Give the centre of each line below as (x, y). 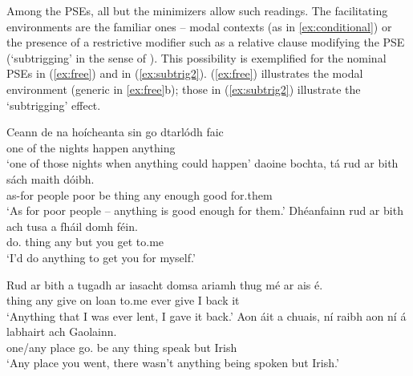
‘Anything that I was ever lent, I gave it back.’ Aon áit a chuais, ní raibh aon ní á (206, 315)
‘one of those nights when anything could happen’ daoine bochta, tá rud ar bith (202, 163)
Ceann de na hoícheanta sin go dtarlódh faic (115, 132)
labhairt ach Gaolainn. (62, 332)
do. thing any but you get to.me (85, 242)
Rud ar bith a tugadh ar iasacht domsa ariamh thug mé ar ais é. (165, 284)
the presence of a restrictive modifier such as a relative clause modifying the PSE (206, 42)
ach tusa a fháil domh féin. (72, 226)
